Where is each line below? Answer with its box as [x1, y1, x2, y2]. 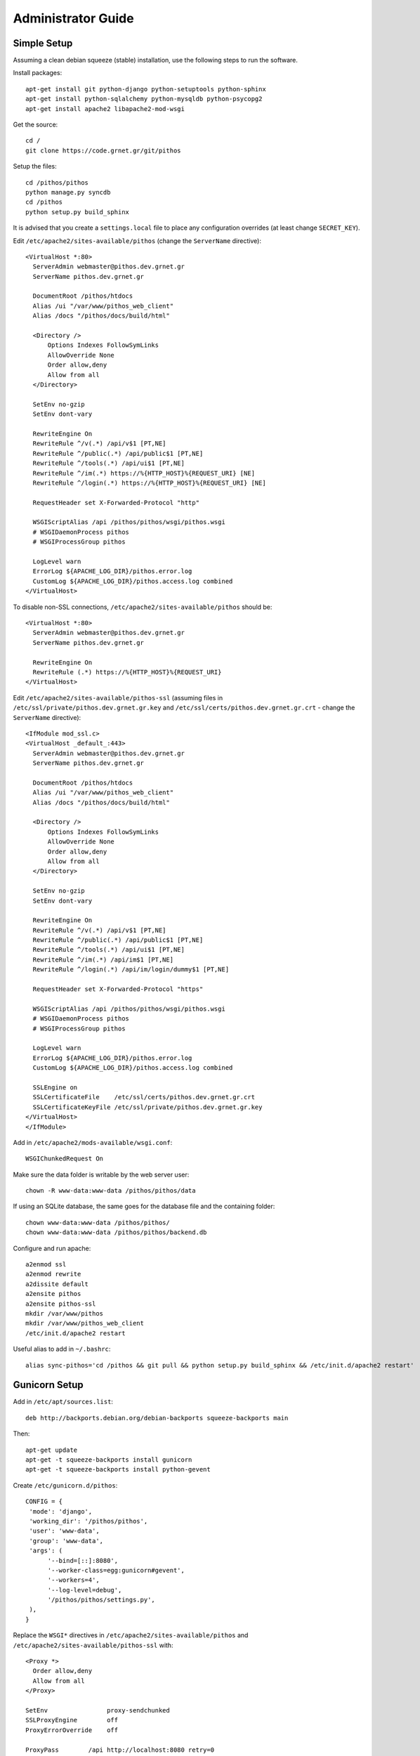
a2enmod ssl [25, 1261, 67, 1269]
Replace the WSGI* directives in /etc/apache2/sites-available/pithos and [13, 1631, 249, 1639]
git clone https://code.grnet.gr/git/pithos [25, 146, 182, 155]
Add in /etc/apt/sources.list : [13, 1398, 114, 1406]
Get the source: [13, 120, 58, 129]
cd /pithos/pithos [25, 178, 89, 186]
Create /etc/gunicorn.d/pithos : [13, 1481, 118, 1489]
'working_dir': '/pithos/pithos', [29, 1517, 148, 1525]
